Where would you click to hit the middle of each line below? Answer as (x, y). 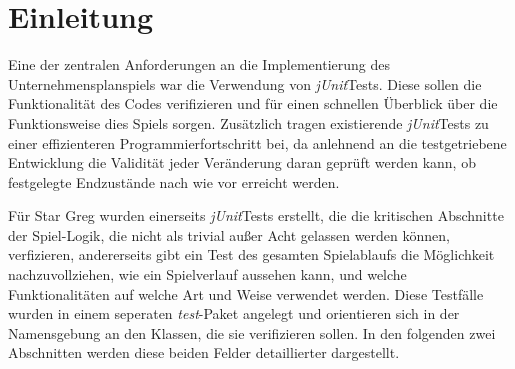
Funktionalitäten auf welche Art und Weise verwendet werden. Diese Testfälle (246, 293)
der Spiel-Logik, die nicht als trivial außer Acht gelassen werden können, (229, 234)
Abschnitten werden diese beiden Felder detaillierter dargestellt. (204, 352)
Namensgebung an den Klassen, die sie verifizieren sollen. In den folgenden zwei (252, 332)
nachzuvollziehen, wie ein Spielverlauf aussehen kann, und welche (207, 274)
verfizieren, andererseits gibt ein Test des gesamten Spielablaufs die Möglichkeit (251, 254)
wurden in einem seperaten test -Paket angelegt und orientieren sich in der (234, 313)
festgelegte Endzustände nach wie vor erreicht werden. (174, 181)
